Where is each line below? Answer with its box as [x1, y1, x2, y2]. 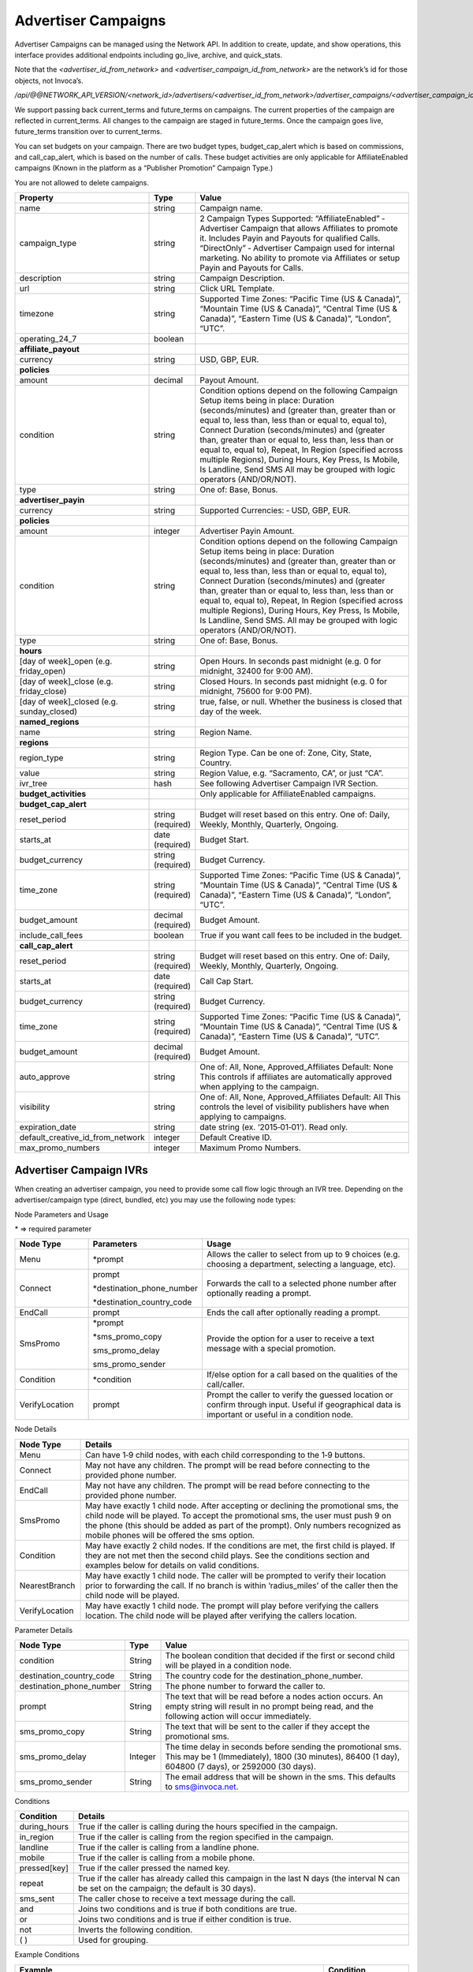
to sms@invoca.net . [165, 1781, 239, 1792]
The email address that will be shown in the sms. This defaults [165, 1772, 397, 1783]
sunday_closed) [19, 706, 78, 717]
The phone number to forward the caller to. [165, 1681, 326, 1692]
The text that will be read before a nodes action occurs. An [165, 1691, 384, 1702]
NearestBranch [19, 1580, 76, 1591]
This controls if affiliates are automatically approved [199, 1071, 392, 1082]
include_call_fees [19, 930, 83, 941]
